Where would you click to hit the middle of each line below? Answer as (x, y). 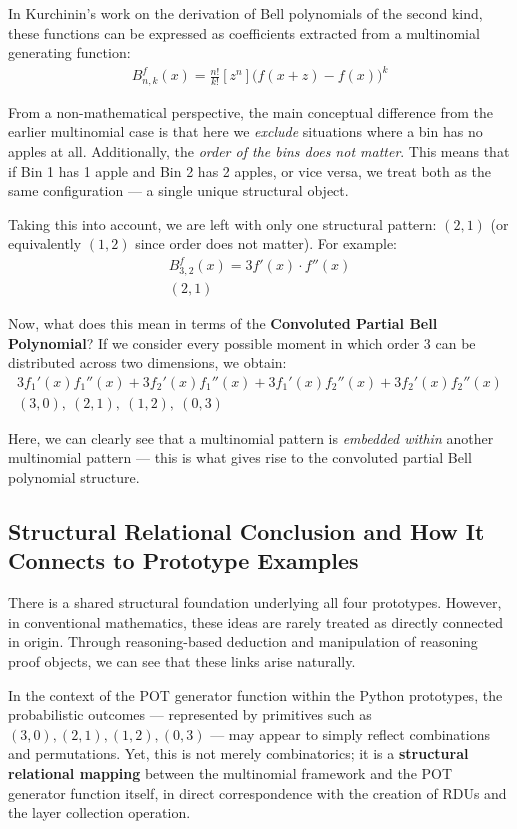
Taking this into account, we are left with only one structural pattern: (222, 223)
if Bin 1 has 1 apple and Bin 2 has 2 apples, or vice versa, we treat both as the (250, 170)
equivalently (45, 243)
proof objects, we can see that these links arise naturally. (182, 660)
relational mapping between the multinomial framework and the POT (230, 772)
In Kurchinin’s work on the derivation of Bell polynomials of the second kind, (245, 13)
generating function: (69, 52)
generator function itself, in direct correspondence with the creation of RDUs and (257, 792)
